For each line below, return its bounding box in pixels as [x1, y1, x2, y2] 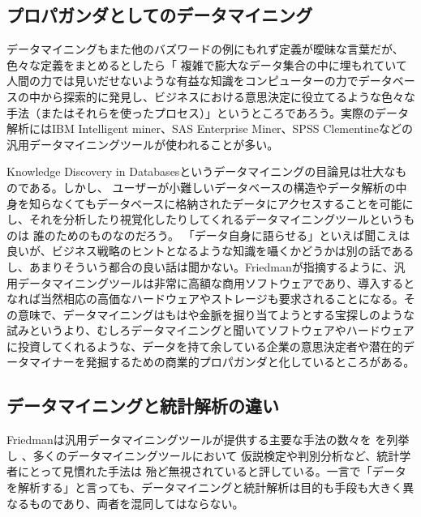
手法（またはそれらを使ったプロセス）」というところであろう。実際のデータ [6, 104, 410, 121]
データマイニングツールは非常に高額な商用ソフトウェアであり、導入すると [17, 274, 415, 291]
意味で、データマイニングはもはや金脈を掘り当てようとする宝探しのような [17, 305, 415, 323]
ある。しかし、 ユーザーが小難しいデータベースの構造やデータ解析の [28, 178, 396, 195]
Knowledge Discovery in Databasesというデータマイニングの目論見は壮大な [6, 163, 396, 180]
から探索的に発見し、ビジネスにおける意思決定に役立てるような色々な [40, 88, 415, 105]
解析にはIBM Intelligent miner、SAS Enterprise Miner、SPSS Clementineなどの [6, 120, 413, 137]
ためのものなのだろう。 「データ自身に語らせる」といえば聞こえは [55, 226, 410, 243]
